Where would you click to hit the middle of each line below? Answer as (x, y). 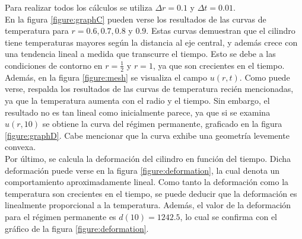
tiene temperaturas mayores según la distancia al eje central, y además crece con (151, 42)
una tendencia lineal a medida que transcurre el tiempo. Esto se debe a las (140, 54)
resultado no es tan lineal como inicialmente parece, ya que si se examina (138, 112)
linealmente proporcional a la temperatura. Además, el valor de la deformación (148, 205)
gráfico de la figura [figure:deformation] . (77, 228)
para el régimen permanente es (61, 216)
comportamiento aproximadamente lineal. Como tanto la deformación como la (147, 182)
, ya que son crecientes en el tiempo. (219, 65)
